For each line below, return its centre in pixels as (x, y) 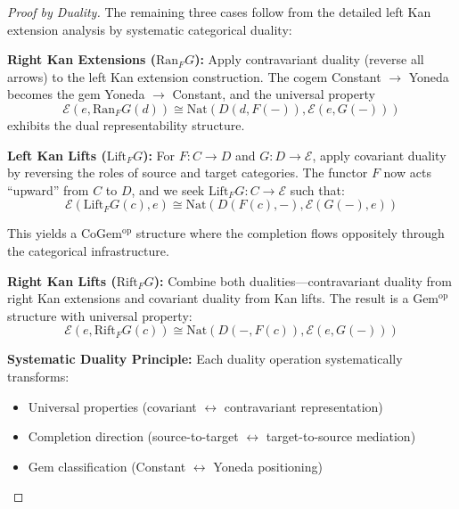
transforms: (38, 376)
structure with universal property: (100, 315)
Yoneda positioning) (268, 466)
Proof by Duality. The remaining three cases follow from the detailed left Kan (219, 12)
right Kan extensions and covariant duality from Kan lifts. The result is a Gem (223, 298)
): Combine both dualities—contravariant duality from (303, 280)
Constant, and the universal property (274, 94)
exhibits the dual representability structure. (126, 124)
